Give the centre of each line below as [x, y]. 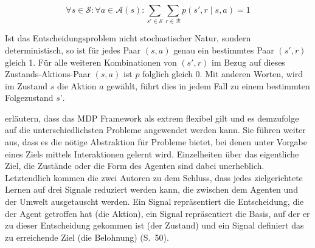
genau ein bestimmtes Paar [224, 50]
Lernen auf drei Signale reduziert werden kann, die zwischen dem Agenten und [151, 189]
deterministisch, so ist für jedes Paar [73, 50]
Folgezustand [29, 98]
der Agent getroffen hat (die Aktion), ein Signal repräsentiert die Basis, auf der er [157, 213]
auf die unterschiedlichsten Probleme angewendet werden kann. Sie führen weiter [155, 130]
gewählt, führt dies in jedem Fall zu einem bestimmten [208, 85]
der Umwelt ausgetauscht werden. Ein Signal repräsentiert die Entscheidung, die [154, 201]
